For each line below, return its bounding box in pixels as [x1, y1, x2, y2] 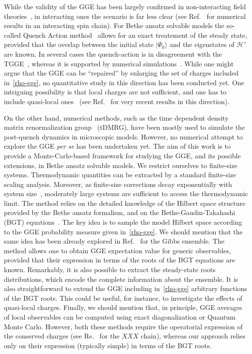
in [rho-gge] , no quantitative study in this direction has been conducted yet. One [4, 77, 244, 87]
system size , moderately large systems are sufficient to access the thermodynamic [4, 188, 248, 199]
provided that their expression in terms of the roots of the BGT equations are [4, 255, 235, 265]
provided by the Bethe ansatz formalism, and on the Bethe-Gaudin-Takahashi [4, 207, 236, 217]
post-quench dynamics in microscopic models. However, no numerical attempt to [4, 131, 243, 141]
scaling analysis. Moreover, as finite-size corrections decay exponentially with [4, 179, 232, 189]
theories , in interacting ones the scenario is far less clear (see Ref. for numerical [4, 11, 246, 21]
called [4, 30, 21, 40]
